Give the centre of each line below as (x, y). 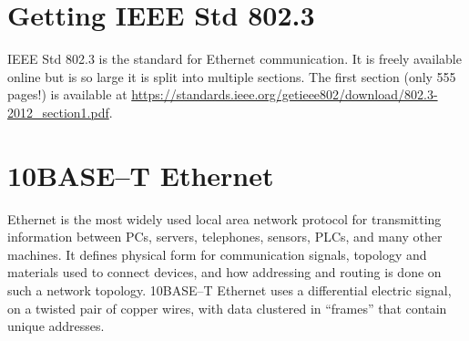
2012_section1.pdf (58, 112)
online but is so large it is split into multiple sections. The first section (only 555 (232, 76)
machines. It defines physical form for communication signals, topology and (217, 254)
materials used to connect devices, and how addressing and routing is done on (224, 272)
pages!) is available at (67, 94)
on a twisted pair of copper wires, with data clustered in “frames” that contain (227, 308)
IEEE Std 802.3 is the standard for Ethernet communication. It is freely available (234, 59)
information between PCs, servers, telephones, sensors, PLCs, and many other (225, 237)
